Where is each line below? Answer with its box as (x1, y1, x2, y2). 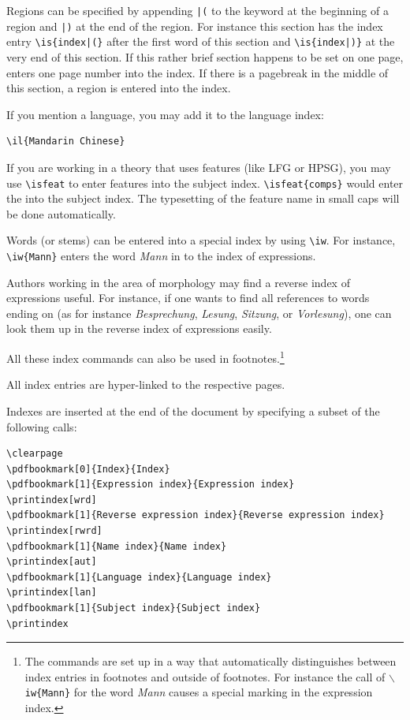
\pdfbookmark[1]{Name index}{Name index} (6, 540, 227, 552)
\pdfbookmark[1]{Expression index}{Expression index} (6, 479, 295, 491)
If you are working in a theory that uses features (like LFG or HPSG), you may (6, 159, 391, 175)
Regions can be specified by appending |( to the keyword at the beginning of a (6, 2, 389, 18)
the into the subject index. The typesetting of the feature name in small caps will (6, 190, 400, 207)
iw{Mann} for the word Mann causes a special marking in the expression (24, 684, 373, 700)
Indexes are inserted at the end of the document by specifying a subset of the (6, 402, 380, 419)
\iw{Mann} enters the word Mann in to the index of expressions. (6, 248, 316, 264)
